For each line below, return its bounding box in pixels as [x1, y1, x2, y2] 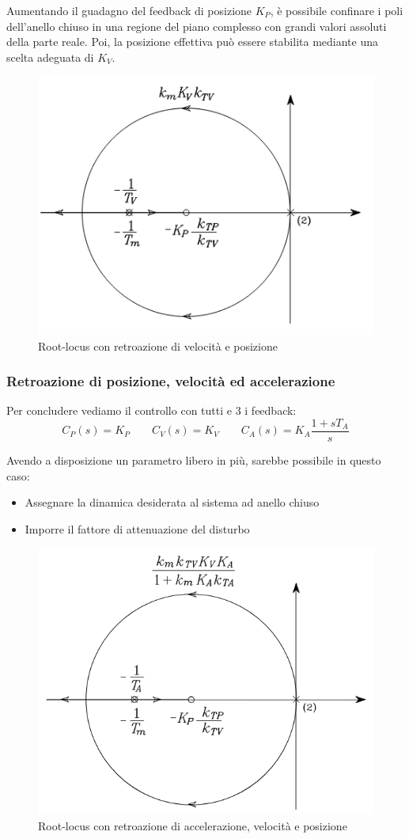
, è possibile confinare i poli [270, 2, 403, 18]
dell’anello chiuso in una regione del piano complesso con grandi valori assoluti [6, 17, 387, 34]
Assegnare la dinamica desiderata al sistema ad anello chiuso [25, 494, 320, 511]
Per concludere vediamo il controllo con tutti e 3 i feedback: [6, 402, 297, 419]
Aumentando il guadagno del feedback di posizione [6, 2, 252, 18]
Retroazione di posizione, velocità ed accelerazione [6, 371, 335, 391]
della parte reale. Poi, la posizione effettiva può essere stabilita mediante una [6, 33, 378, 50]
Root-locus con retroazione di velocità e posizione [38, 337, 278, 354]
